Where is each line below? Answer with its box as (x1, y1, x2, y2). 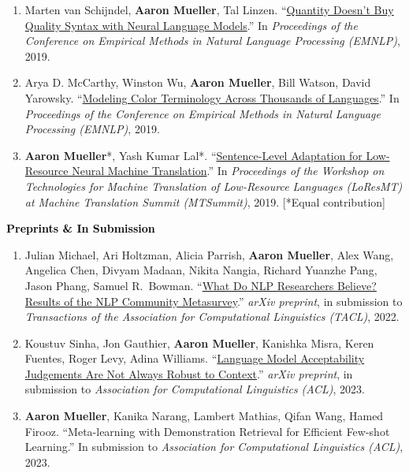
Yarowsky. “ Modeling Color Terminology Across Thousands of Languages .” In (24, 89, 400, 106)
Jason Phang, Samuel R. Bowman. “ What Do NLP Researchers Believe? (24, 277, 377, 293)
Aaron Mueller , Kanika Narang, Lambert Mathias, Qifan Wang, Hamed (24, 408, 384, 424)
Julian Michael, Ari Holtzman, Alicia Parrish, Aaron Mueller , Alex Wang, (24, 246, 394, 263)
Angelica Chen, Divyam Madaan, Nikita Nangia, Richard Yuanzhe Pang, (24, 262, 377, 278)
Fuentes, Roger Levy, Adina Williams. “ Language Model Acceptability (24, 350, 365, 367)
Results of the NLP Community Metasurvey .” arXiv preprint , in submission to (24, 292, 403, 309)
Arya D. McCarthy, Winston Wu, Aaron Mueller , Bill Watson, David (24, 74, 371, 91)
